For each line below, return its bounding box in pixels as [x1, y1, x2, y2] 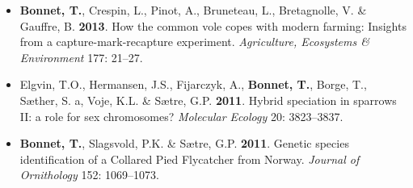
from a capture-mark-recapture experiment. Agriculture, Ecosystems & [19, 33, 369, 50]
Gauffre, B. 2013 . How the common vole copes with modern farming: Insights [19, 17, 407, 34]
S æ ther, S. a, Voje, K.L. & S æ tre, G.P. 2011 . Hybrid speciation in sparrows [19, 91, 397, 108]
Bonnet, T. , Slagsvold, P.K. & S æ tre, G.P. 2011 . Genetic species [19, 135, 349, 152]
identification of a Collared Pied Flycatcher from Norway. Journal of [19, 150, 360, 167]
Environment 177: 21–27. [19, 48, 143, 65]
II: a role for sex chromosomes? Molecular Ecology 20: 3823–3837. [19, 107, 343, 124]
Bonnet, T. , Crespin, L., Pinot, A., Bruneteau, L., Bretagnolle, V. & [19, 2, 367, 18]
